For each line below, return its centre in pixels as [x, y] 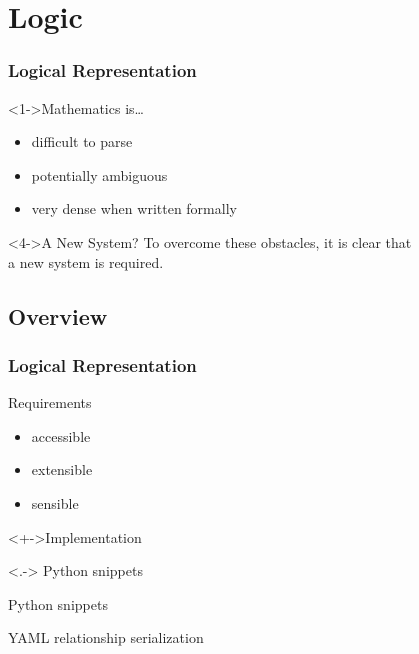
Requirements [50, 402]
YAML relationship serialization [106, 637]
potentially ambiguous [99, 174]
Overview [58, 315]
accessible [61, 435]
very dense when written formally [134, 208]
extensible [62, 469]
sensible [55, 502]
